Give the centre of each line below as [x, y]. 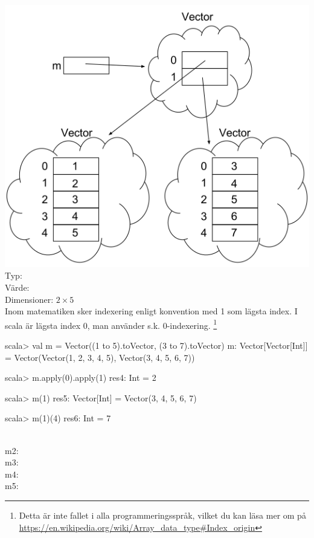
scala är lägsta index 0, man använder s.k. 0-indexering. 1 [111, 324]
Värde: [17, 287]
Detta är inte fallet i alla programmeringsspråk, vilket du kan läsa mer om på [162, 515]
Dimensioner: [29, 299]
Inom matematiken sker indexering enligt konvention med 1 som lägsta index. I [151, 311]
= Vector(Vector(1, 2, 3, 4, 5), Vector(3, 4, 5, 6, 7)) [100, 357]
